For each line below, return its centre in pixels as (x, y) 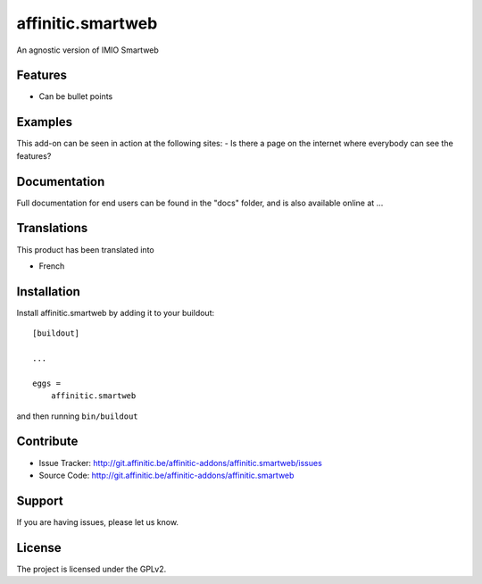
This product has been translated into (86, 249)
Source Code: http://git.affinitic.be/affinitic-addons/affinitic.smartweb (166, 475)
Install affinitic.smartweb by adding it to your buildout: (115, 313)
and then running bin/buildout (77, 416)
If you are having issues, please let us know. (97, 521)
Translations (52, 228)
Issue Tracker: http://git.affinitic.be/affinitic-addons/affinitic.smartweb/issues (181, 463)
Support (40, 501)
